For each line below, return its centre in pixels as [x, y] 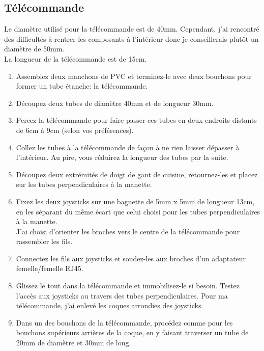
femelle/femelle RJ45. [50, 268]
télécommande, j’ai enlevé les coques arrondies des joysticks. [110, 305]
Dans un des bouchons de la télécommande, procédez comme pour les [124, 322]
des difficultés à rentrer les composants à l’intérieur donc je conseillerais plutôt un [131, 38]
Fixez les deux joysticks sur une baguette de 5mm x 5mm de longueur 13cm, [135, 201]
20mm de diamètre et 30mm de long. [74, 343]
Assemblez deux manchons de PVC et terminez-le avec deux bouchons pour [134, 76]
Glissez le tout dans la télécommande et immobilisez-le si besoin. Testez [128, 286]
